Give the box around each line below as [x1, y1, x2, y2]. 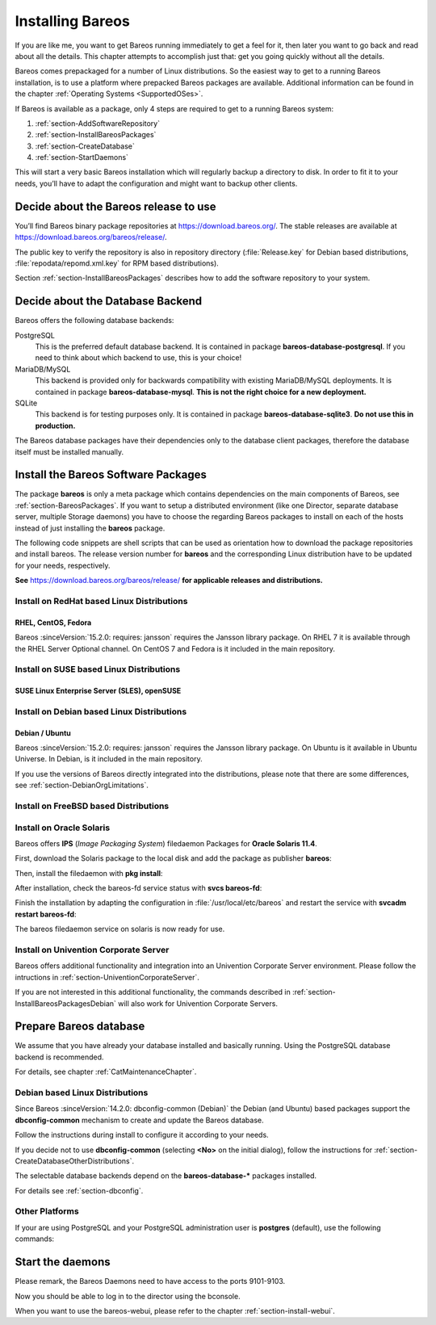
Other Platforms [15, 1205, 80, 1217]
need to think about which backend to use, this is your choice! [35, 353, 242, 363]
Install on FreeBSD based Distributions [15, 800, 170, 811]
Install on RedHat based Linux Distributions [15, 595, 188, 606]
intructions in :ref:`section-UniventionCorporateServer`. [15, 972, 199, 982]
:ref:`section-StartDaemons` [35, 153, 129, 162]
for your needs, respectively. [15, 560, 111, 570]
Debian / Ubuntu [15, 727, 72, 738]
